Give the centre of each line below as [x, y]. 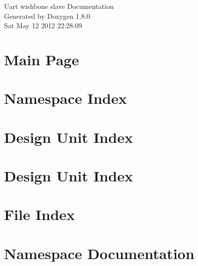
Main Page [42, 59]
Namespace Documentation [99, 253]
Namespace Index [66, 98]
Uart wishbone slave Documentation [59, 6]
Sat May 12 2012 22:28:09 [43, 25]
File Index [40, 214]
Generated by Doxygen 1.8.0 [47, 16]
